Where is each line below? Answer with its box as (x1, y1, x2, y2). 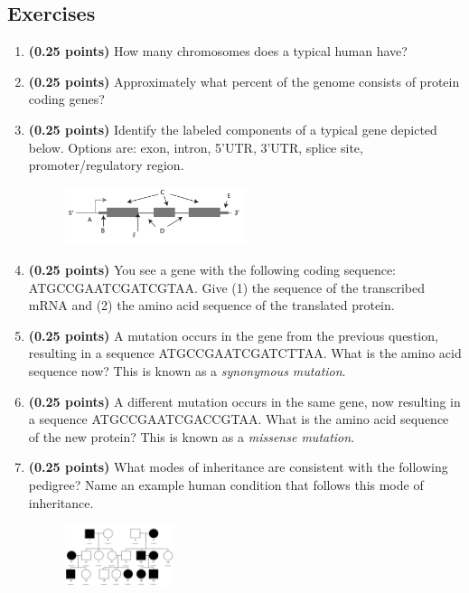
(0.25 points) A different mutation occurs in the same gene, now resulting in (28, 391, 461, 410)
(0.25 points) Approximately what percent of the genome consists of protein (28, 71, 460, 90)
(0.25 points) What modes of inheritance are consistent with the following (28, 457, 448, 476)
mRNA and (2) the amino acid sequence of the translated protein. (28, 296, 395, 315)
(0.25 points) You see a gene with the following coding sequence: (28, 260, 397, 279)
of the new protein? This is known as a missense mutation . (28, 427, 355, 446)
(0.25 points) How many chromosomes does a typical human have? (28, 42, 408, 61)
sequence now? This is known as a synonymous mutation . (28, 362, 346, 381)
